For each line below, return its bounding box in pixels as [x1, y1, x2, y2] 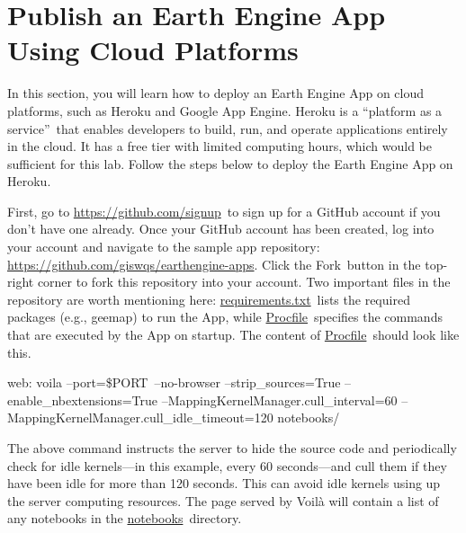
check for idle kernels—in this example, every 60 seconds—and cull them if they [7, 456, 447, 475]
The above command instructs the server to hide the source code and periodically [7, 439, 457, 457]
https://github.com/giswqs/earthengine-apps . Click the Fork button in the [7, 254, 421, 273]
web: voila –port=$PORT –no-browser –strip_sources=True [7, 373, 341, 392]
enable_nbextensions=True [7, 390, 158, 409]
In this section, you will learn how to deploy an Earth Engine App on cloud [7, 84, 425, 102]
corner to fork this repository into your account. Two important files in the [37, 272, 451, 291]
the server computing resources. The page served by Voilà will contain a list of [7, 491, 439, 510]
